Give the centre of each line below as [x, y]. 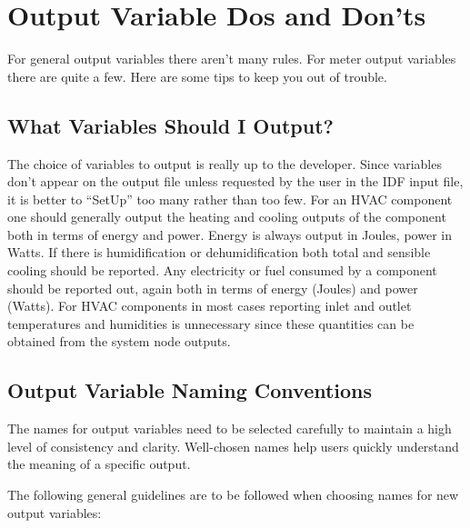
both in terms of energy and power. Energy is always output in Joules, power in [230, 234]
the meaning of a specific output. [99, 464]
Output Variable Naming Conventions [190, 390]
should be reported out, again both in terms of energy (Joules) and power [213, 288]
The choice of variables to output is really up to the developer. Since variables [225, 163]
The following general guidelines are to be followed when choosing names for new [233, 495]
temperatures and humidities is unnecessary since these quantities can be [211, 323]
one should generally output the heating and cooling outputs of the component [227, 217]
